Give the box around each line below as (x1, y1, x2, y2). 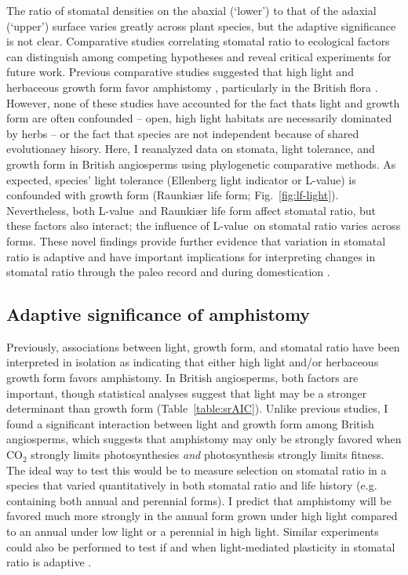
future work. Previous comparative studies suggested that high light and (6, 64, 354, 80)
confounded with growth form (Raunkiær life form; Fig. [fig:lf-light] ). (6, 187, 339, 203)
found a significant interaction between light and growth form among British (6, 415, 374, 431)
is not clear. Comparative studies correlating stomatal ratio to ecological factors (6, 33, 390, 49)
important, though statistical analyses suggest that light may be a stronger (6, 384, 367, 401)
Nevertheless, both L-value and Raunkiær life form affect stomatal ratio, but (6, 202, 376, 218)
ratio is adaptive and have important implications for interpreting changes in (6, 248, 376, 264)
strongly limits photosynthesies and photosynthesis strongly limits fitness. (31, 446, 384, 463)
